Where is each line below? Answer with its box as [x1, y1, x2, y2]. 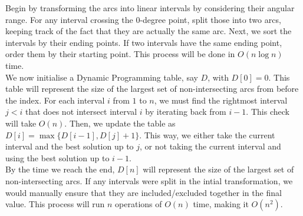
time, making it [193, 198, 249, 210]
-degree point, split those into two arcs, [140, 13, 281, 25]
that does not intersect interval [25, 105, 137, 118]
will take [5, 117, 37, 129]
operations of [115, 198, 162, 210]
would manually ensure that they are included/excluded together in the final [5, 186, 282, 198]
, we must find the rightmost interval [154, 94, 288, 106]
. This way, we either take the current [139, 128, 275, 141]
